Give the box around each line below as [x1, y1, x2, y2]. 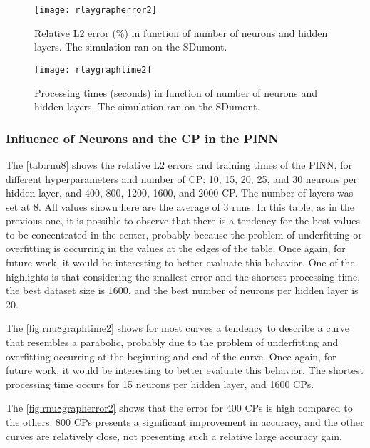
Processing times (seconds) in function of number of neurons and [34, 85, 318, 100]
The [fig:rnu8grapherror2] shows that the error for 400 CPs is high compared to [6, 400, 353, 415]
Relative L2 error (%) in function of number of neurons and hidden [34, 25, 328, 40]
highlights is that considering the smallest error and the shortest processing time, [6, 269, 361, 283]
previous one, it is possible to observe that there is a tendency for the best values [6, 213, 360, 228]
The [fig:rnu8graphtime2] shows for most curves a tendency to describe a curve [6, 321, 350, 335]
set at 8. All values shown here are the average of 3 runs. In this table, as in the [6, 199, 355, 214]
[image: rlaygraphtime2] [34, 64, 152, 75]
